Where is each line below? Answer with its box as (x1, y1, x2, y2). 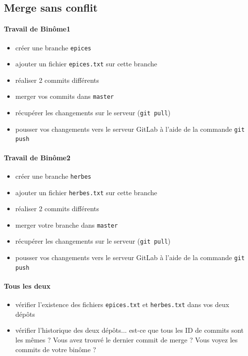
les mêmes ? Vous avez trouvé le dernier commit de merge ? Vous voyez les (15, 335, 238, 345)
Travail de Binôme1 (4, 24, 71, 34)
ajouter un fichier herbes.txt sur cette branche (15, 187, 157, 197)
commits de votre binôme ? (15, 344, 96, 354)
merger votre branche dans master (15, 219, 118, 230)
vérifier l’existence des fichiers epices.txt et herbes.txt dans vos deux (15, 299, 230, 310)
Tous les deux (4, 281, 50, 291)
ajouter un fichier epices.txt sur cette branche (15, 59, 157, 69)
